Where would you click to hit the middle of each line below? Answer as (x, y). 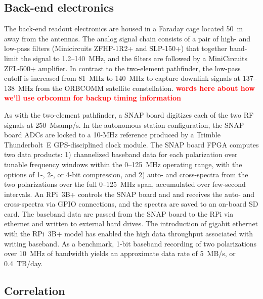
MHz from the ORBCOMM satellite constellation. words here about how (136, 88)
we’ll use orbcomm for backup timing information (93, 98)
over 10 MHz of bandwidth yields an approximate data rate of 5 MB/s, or (120, 253)
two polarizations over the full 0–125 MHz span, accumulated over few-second (125, 184)
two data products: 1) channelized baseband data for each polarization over (121, 154)
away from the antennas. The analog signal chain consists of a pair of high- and (127, 38)
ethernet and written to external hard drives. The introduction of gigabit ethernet (131, 223)
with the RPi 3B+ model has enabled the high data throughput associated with (129, 234)
